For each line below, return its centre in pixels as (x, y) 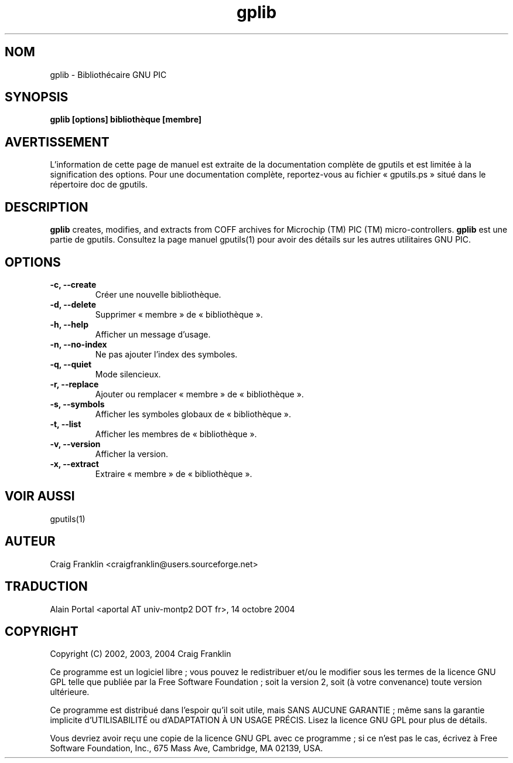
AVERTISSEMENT (57, 142)
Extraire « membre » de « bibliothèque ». (174, 474)
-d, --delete (73, 304)
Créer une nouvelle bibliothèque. (158, 294)
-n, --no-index (78, 344)
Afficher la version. (132, 454)
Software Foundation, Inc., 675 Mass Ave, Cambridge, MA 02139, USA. (187, 748)
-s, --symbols (77, 404)
